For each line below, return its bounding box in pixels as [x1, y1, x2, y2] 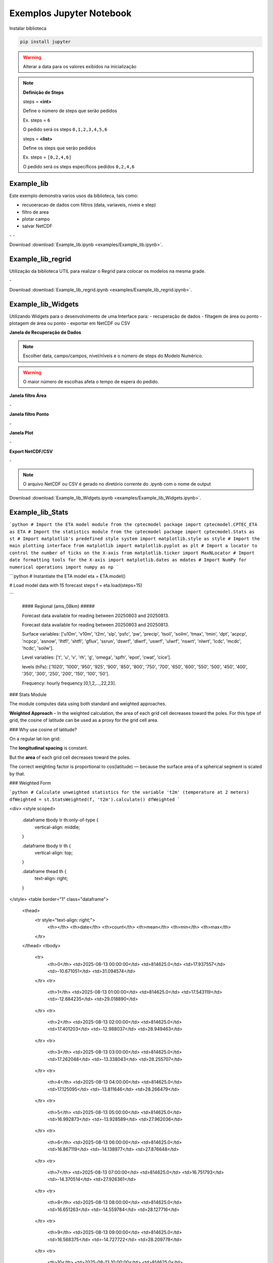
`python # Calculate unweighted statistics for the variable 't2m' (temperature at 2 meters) [9, 790, 250, 795]
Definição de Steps [23, 89, 64, 95]
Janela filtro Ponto [9, 411, 49, 417]
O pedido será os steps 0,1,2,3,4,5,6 [23, 126, 108, 132]
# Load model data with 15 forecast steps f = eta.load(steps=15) [9, 582, 143, 589]
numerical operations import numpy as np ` [9, 564, 119, 570]
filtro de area [22, 209, 49, 215]
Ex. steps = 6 [23, 117, 51, 123]
